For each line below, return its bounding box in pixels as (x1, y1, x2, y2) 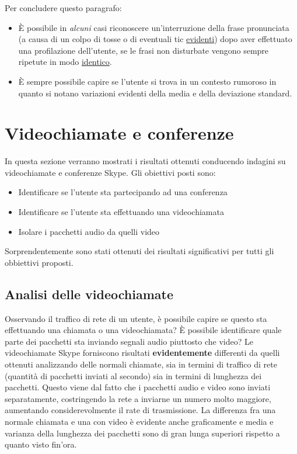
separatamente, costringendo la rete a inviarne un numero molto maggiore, (5, 392, 271, 404)
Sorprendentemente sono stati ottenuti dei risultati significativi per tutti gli (5, 245, 274, 257)
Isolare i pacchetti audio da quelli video (18, 225, 160, 237)
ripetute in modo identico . (18, 56, 112, 68)
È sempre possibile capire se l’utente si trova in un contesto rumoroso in (18, 75, 277, 87)
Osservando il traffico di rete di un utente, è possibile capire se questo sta (5, 312, 267, 324)
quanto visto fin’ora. (5, 438, 77, 450)
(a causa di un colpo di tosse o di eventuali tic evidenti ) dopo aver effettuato (18, 33, 292, 45)
